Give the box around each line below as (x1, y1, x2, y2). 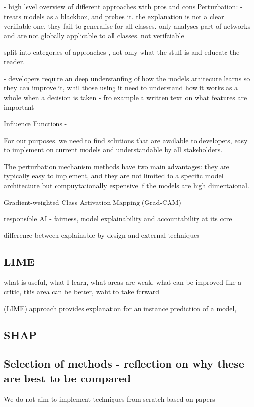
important (4, 102, 34, 112)
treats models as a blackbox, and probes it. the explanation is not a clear (4, 11, 224, 21)
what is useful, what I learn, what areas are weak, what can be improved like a (4, 277, 242, 287)
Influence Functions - (4, 118, 67, 128)
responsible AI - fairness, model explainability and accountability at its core (4, 213, 232, 224)
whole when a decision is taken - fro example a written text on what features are (4, 92, 247, 102)
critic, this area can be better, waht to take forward (4, 287, 160, 297)
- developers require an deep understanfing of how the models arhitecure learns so (4, 73, 250, 83)
